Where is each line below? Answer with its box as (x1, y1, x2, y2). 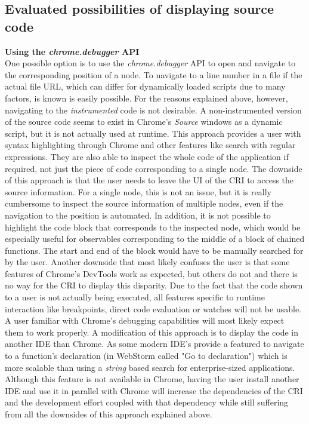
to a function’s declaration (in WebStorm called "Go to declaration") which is (5, 349, 288, 362)
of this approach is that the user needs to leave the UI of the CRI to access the (5, 174, 294, 186)
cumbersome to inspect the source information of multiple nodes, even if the (5, 197, 283, 210)
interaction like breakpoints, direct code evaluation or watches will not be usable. (5, 302, 301, 315)
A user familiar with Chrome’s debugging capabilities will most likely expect (5, 314, 285, 327)
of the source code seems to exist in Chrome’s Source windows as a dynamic (5, 115, 283, 128)
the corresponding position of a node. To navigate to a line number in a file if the (5, 68, 302, 81)
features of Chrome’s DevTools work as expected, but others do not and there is (5, 267, 298, 279)
